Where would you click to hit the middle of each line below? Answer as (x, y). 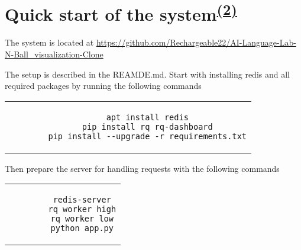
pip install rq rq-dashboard (147, 126)
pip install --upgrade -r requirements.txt (148, 136)
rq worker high (82, 209)
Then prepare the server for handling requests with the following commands (142, 168)
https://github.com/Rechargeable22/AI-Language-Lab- (196, 42)
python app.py (82, 228)
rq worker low (82, 219)
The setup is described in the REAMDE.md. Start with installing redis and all (147, 74)
